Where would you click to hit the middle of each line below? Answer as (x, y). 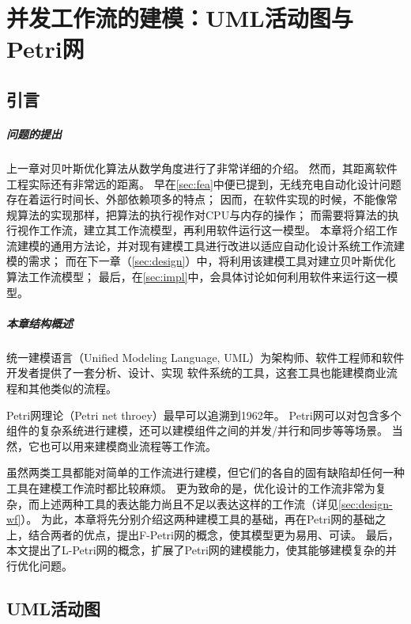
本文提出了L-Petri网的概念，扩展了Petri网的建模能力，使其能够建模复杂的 (196, 550)
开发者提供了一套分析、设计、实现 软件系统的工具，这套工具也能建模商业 (196, 373)
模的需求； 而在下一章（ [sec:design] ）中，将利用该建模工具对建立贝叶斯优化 (201, 261)
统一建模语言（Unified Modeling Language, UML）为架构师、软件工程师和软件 (205, 357)
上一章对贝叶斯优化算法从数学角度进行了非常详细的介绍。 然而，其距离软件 (202, 167)
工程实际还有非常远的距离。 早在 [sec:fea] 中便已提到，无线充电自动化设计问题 (204, 183)
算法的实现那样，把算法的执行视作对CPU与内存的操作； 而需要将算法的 (202, 214)
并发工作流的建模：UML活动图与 (180, 18)
